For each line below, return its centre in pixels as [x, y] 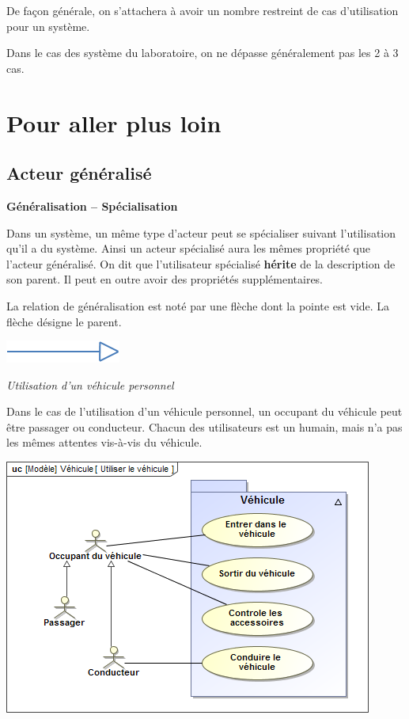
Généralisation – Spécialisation [92, 205]
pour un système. [48, 26]
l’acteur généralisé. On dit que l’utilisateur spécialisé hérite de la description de [201, 263]
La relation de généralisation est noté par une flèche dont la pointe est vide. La [198, 305]
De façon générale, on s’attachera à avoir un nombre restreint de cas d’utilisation [203, 10]
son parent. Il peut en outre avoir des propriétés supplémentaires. [165, 279]
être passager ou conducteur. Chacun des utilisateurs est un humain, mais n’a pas [204, 426]
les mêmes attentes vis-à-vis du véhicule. [104, 442]
